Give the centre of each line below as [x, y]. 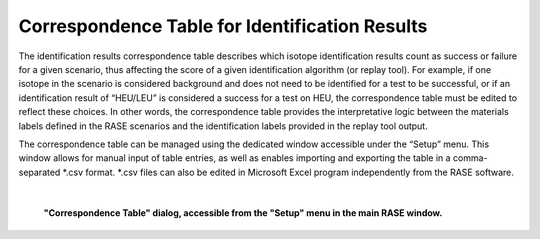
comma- [470, 158]
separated [39, 172]
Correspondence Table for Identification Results [223, 26]
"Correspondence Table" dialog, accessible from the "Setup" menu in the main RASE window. [243, 213]
